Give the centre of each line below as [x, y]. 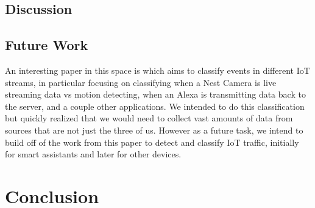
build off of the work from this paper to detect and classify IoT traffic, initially [152, 142]
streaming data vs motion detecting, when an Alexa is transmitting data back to [155, 94]
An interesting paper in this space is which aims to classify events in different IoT [157, 70]
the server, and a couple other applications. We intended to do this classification [155, 106]
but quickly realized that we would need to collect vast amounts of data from [149, 118]
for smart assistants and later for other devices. [93, 154]
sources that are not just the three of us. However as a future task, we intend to [154, 130]
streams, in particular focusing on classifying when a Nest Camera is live [141, 82]
